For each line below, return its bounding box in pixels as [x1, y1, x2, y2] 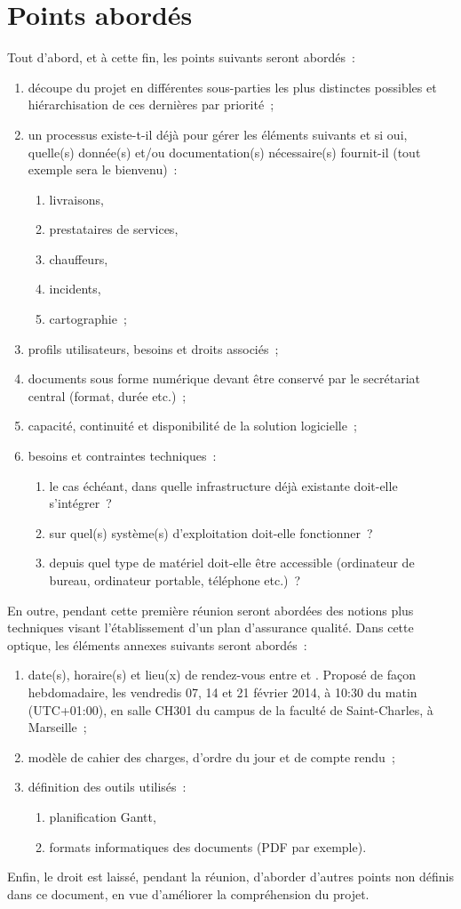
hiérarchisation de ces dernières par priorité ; [28, 95, 274, 114]
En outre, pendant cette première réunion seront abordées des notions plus [7, 600, 414, 619]
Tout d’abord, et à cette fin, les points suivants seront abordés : [7, 48, 355, 67]
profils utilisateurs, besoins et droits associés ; [28, 339, 279, 358]
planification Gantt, [49, 807, 156, 825]
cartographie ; [49, 310, 127, 328]
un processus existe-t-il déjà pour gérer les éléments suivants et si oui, [28, 125, 408, 143]
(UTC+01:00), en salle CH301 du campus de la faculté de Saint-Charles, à [28, 700, 433, 719]
